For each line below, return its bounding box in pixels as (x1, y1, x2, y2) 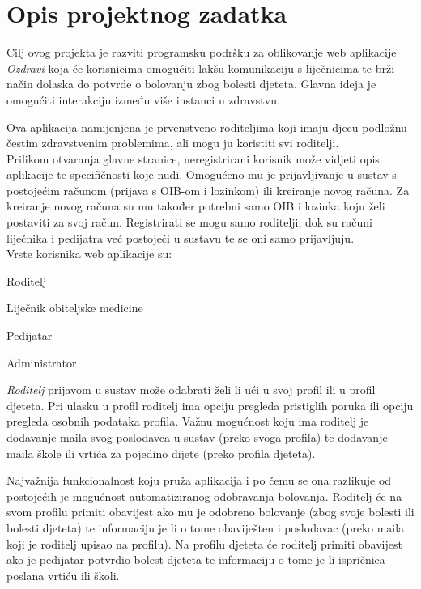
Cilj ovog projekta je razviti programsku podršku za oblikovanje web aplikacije (6, 44, 397, 61)
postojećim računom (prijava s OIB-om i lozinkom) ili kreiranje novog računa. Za (6, 181, 410, 198)
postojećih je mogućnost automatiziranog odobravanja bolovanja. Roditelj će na (6, 487, 402, 504)
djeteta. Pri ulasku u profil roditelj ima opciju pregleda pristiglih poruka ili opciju (6, 396, 414, 413)
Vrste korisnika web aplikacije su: (6, 245, 172, 262)
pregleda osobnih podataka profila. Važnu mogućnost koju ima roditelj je (6, 413, 369, 430)
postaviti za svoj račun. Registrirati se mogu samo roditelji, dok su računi (6, 214, 372, 231)
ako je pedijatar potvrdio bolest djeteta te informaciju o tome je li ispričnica (6, 551, 385, 568)
